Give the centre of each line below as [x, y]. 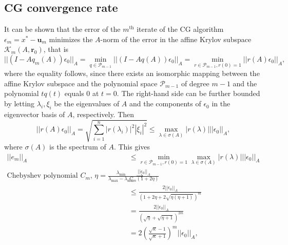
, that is [56, 49]
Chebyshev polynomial [42, 176]
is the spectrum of [78, 146]
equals [74, 93]
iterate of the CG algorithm [180, 29]
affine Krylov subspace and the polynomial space [81, 83]
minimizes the [71, 39]
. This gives [132, 146]
